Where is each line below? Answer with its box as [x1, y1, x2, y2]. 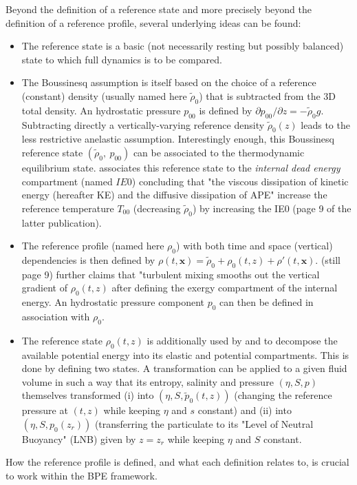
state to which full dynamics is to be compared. [21, 52, 222, 66]
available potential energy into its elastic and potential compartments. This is [21, 347, 349, 362]
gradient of [21, 280, 67, 295]
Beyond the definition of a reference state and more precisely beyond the [6, 2, 312, 16]
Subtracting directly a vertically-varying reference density [21, 117, 265, 132]
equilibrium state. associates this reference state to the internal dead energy [21, 160, 340, 174]
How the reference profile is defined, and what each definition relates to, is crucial [6, 455, 349, 469]
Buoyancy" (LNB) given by [21, 431, 136, 446]
